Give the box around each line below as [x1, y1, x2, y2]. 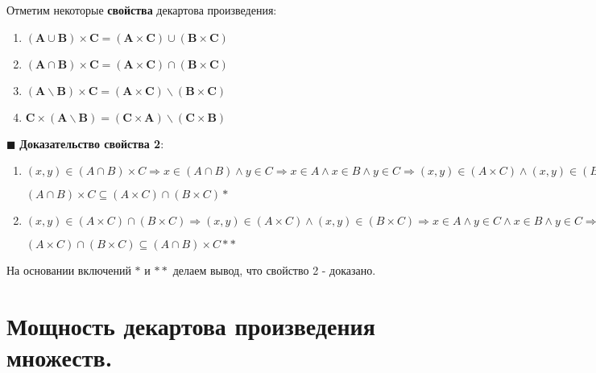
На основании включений [6, 262, 131, 279]
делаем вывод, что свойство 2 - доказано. [172, 262, 376, 279]
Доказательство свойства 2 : [19, 135, 164, 151]
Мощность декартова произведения [6, 309, 375, 342]
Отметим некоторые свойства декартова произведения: [6, 2, 277, 18]
